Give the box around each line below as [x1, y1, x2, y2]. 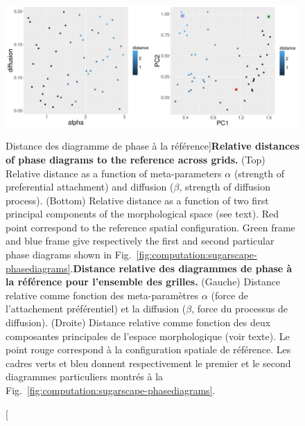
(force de [211, 287, 248, 302]
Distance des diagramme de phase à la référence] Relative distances [6, 139, 299, 153]
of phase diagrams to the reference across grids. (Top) [6, 152, 265, 166]
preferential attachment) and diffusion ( [6, 179, 174, 194]
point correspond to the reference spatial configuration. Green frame [6, 220, 295, 234]
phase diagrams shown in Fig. [6, 247, 132, 262]
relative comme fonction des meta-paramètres [6, 287, 199, 302]
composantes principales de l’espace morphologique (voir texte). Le [6, 328, 290, 343]
